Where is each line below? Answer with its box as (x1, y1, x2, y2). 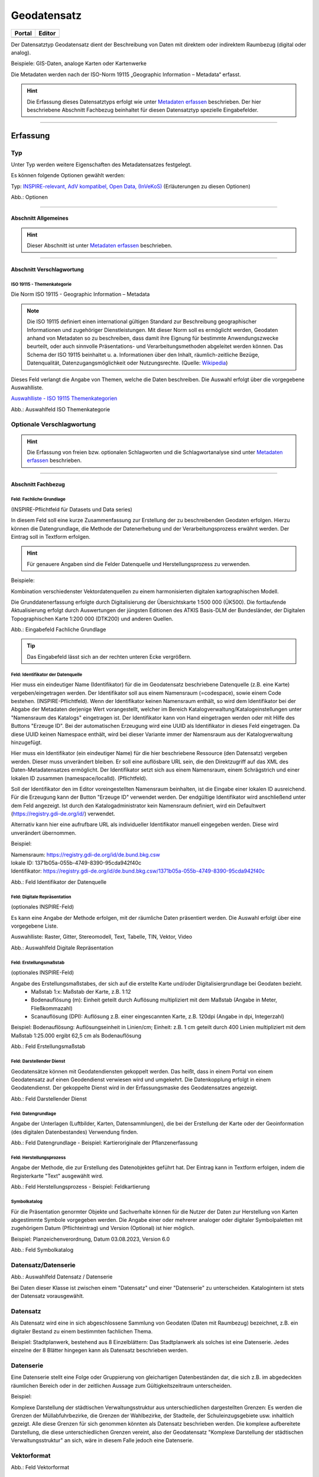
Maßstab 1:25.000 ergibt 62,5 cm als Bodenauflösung (11, 1032, 142, 1039)
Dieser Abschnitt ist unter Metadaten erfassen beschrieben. (27, 242, 172, 249)
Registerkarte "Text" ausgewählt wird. (11, 1172, 103, 1179)
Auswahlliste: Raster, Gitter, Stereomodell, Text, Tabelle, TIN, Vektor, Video (11, 933, 193, 941)
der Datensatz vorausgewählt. (11, 1292, 84, 1299)
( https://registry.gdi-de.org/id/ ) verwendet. (11, 810, 115, 818)
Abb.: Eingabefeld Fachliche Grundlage (11, 626, 106, 633)
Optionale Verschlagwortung (11, 420, 96, 428)
